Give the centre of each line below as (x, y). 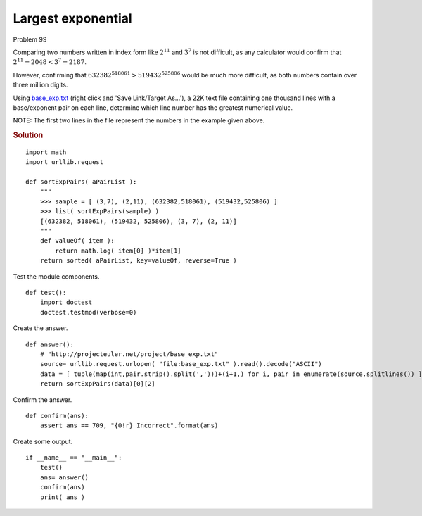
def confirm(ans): (57, 416)
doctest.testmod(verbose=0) (88, 312)
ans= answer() (64, 477)
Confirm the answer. (43, 399)
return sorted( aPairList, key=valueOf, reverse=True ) (138, 261)
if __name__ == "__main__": (74, 458)
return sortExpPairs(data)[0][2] (98, 384)
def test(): (46, 293)
